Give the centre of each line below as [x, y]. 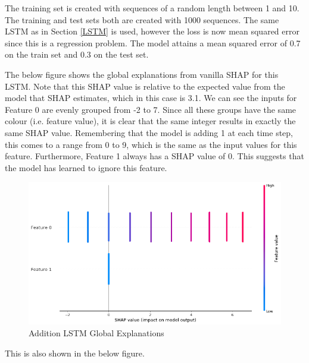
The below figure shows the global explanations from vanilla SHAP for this [142, 74]
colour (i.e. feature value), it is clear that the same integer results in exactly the [150, 121]
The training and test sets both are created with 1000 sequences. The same [142, 19]
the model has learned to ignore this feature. [86, 167]
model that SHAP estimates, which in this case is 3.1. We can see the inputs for [151, 98]
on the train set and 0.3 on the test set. [77, 54]
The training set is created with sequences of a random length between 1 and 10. [152, 8]
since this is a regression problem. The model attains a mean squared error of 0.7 [153, 42]
